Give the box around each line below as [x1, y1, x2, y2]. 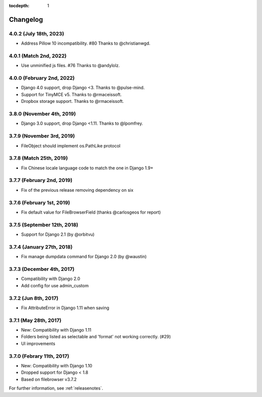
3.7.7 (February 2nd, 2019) [9, 177, 73, 184]
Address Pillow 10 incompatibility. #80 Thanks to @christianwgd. [21, 40, 150, 46]
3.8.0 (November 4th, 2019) [9, 110, 76, 117]
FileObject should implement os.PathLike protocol [21, 143, 121, 149]
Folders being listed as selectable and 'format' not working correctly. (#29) [21, 334, 171, 340]
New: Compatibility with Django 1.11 [21, 327, 92, 333]
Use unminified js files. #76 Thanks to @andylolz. [21, 63, 120, 68]
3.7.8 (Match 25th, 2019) [9, 155, 68, 162]
